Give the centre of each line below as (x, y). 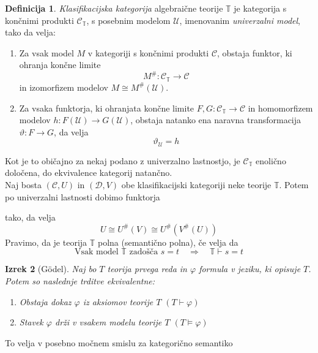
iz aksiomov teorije (118, 301)
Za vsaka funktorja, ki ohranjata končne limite (107, 108)
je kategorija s (260, 8)
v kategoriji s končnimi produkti (148, 52)
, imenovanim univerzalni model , (240, 20)
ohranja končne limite (60, 65)
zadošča (144, 252)
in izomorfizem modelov (64, 87)
